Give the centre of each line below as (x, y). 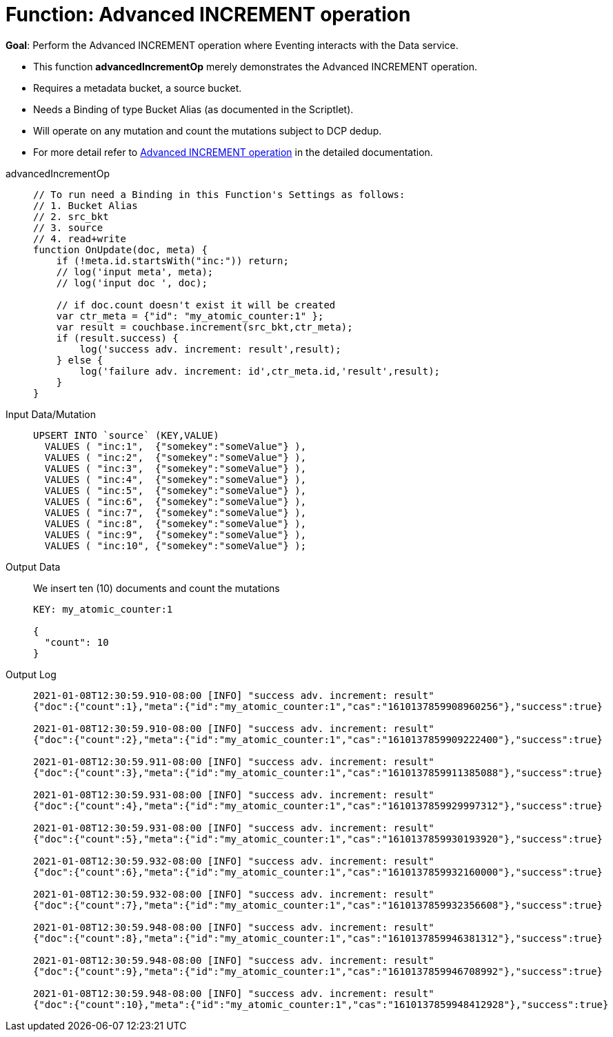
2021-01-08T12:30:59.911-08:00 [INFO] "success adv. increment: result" (234, 761)
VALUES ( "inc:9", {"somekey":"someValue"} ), (175, 534)
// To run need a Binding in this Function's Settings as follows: (219, 194)
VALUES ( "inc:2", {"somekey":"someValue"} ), (175, 457)
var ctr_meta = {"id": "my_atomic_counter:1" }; (190, 316)
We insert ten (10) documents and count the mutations (157, 588)
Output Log (31, 674)
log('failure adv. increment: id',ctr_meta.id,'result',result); (260, 371)
